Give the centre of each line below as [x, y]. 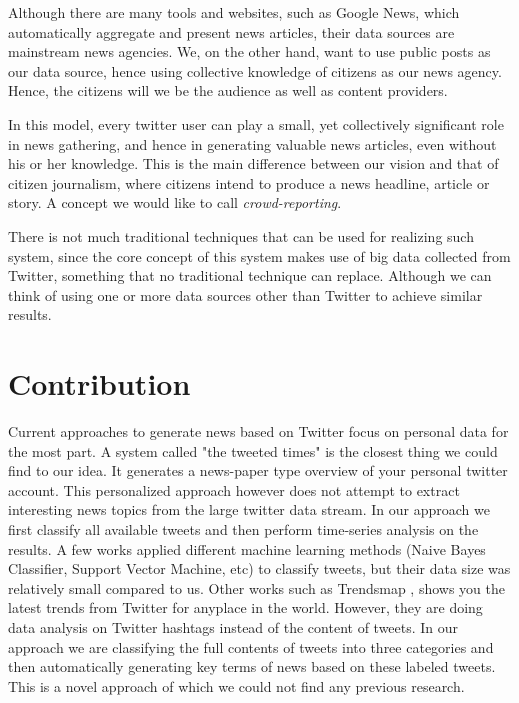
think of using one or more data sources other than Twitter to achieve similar [245, 294]
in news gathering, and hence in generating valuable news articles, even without [252, 143]
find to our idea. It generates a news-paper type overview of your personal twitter [258, 470]
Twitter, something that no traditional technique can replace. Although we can [250, 275]
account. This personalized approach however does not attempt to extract [234, 489]
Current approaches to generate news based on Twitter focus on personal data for [258, 431]
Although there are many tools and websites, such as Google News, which [234, 12]
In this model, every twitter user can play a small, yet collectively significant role [256, 123]
